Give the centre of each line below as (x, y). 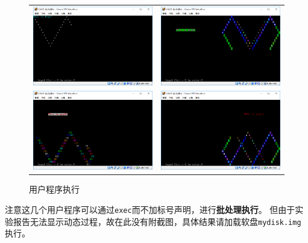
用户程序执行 (54, 189)
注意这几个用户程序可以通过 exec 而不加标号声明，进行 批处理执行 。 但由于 (150, 209)
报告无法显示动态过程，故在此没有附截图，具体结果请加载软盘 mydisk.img (157, 221)
